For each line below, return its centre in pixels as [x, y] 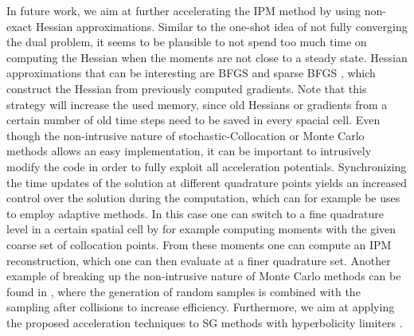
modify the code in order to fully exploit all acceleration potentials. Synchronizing [207, 166]
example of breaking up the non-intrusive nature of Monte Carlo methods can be [204, 276]
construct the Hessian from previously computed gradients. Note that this [187, 88]
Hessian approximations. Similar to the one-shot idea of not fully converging [221, 26]
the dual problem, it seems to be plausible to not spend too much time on [187, 42]
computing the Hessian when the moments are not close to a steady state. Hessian [207, 57]
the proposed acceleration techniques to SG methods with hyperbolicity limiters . [205, 322]
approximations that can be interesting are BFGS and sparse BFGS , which [191, 73]
